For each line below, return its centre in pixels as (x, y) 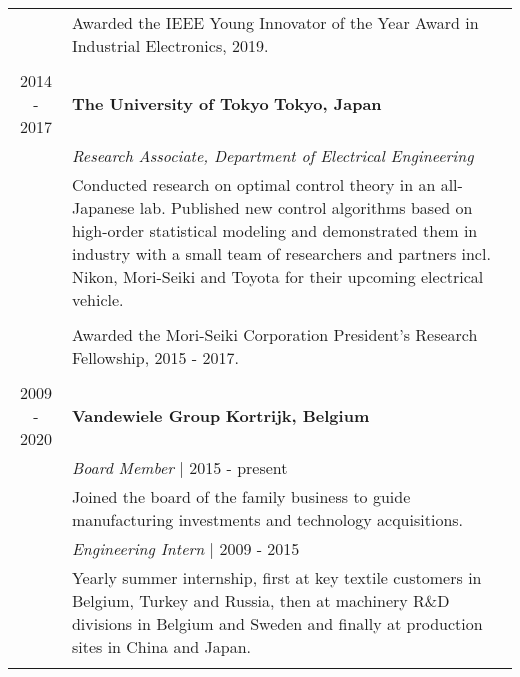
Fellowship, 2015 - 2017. (155, 357)
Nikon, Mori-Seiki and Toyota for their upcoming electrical (277, 276)
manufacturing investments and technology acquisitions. (267, 519)
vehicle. (97, 299)
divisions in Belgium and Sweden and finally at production (277, 623)
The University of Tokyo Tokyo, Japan (226, 103)
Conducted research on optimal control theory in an (253, 184)
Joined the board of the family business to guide (241, 496)
